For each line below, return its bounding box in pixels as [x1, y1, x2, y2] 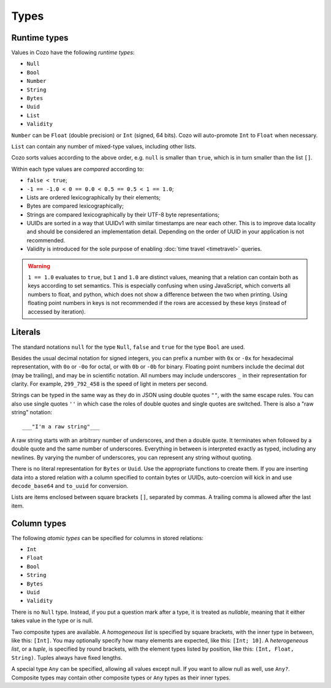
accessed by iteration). [28, 307, 86, 315]
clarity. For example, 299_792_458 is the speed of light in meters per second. [11, 381, 208, 388]
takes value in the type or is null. [11, 617, 93, 624]
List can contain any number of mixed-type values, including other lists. [11, 142, 196, 150]
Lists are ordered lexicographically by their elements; [26, 193, 161, 201]
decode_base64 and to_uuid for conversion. [11, 482, 129, 489]
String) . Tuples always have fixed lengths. [11, 654, 123, 661]
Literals [11, 327, 41, 338]
